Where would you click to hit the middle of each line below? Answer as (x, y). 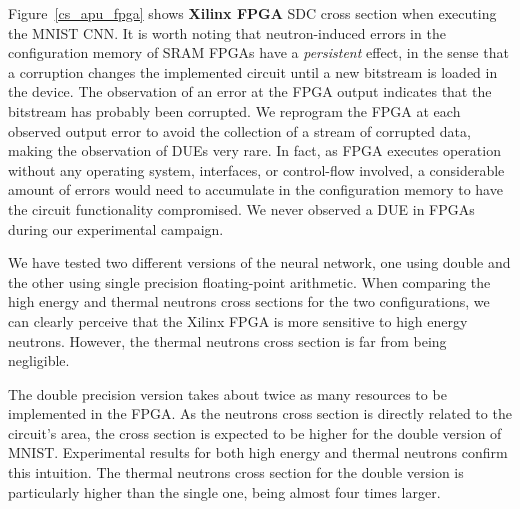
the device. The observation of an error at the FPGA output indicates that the (250, 91)
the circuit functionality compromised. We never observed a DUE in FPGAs (241, 208)
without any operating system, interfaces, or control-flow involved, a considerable (256, 169)
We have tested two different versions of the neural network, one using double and (259, 262)
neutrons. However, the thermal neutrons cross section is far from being (227, 340)
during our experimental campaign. (116, 228)
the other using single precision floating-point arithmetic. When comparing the (249, 281)
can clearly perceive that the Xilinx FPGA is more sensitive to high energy (238, 320)
